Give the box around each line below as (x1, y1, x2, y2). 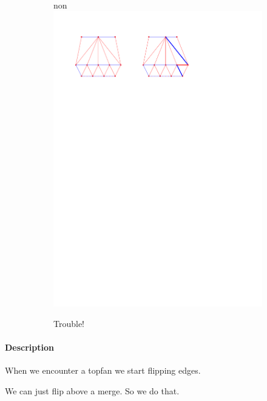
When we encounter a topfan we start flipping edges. (5, 363, 201, 376)
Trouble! (53, 317, 85, 329)
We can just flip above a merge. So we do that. (5, 384, 180, 397)
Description (5, 340, 55, 353)
